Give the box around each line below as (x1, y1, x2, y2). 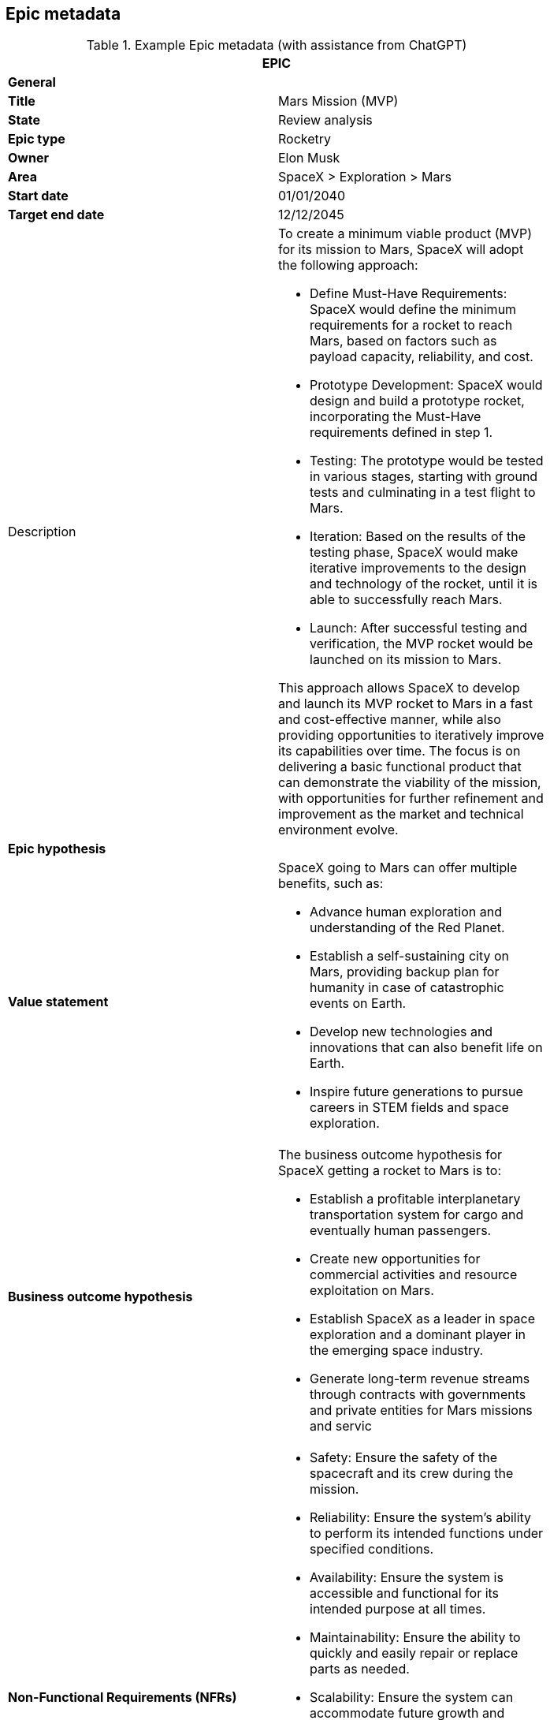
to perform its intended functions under (310, 1525, 544, 1542)
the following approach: (278, 257, 418, 274)
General (8, 74, 56, 91)
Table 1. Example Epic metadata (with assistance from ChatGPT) (86, 37, 467, 54)
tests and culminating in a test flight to (310, 484, 536, 501)
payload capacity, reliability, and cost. (310, 349, 533, 365)
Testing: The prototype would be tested (310, 453, 544, 469)
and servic (310, 1418, 372, 1435)
